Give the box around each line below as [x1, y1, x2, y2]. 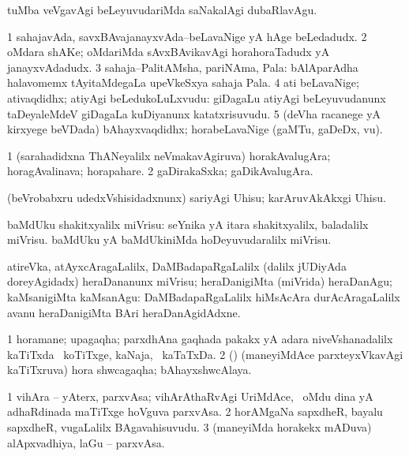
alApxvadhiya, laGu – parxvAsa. [7, 434, 165, 450]
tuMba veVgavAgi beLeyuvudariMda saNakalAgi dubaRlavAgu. [7, 2, 317, 17]
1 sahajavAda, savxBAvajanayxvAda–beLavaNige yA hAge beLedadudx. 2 [7, 28, 367, 44]
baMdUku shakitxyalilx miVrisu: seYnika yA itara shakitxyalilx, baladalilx [7, 215, 369, 232]
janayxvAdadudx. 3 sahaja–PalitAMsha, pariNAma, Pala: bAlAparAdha [7, 58, 358, 75]
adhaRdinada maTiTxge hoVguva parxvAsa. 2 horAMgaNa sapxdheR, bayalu [7, 403, 383, 420]
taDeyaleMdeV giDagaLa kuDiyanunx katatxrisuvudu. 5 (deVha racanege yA [7, 105, 381, 121]
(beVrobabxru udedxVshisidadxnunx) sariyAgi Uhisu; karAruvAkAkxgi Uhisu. [7, 189, 386, 205]
